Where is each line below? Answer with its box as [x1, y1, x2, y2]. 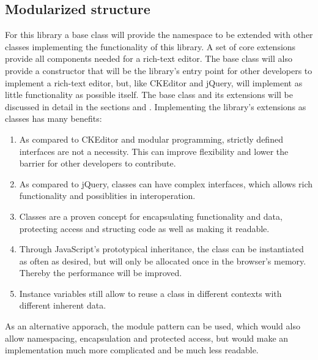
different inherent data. [19, 299, 106, 312]
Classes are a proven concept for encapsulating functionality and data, [19, 209, 283, 222]
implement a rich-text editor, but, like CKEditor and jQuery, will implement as [5, 76, 303, 89]
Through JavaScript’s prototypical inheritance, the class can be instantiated [19, 242, 304, 255]
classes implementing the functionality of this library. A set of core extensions [5, 40, 296, 53]
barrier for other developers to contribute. [19, 157, 176, 170]
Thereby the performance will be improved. [19, 266, 182, 279]
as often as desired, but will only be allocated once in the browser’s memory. [19, 254, 306, 267]
